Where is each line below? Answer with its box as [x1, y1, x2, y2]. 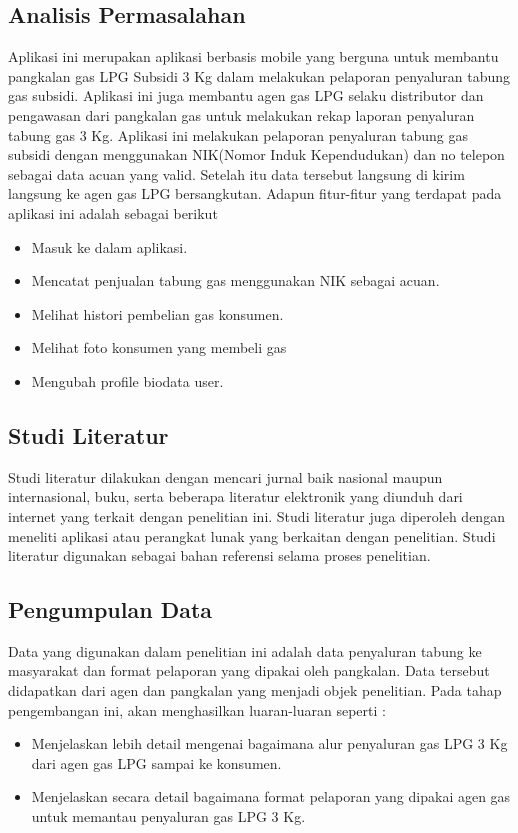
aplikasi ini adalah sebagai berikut [8, 202, 218, 223]
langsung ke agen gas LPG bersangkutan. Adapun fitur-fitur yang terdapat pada [8, 183, 502, 204]
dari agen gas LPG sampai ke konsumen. [31, 752, 282, 773]
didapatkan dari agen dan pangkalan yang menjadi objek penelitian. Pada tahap [8, 680, 502, 701]
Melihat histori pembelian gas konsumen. [31, 303, 284, 324]
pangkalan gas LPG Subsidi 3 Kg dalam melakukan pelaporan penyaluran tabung [8, 65, 511, 86]
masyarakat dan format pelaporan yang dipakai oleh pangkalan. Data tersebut [8, 660, 490, 681]
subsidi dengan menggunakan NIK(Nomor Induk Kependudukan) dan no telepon [8, 144, 505, 165]
